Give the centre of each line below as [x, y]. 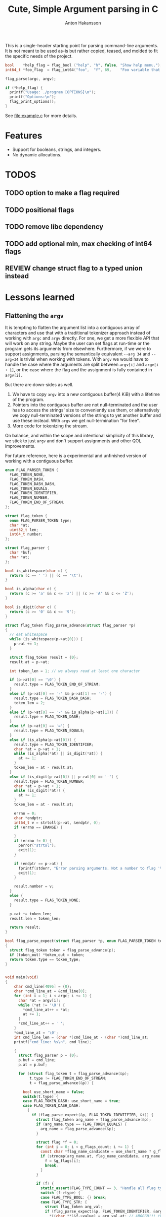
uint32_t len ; [24, 530]
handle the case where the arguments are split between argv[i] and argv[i [82, 365]
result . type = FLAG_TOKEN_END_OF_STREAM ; [57, 684]
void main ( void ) [22, 977]
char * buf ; [21, 553]
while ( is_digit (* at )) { [40, 791]
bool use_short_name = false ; [54, 1092]
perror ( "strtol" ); [37, 845]
